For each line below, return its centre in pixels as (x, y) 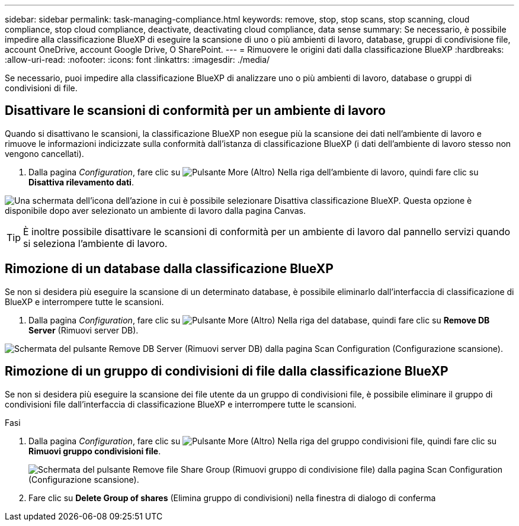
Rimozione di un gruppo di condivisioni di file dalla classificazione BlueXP (227, 371)
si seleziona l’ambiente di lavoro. (95, 243)
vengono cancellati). (44, 153)
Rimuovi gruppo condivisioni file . (95, 451)
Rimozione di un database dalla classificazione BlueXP (169, 269)
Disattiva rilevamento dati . (81, 182)
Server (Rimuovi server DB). (84, 330)
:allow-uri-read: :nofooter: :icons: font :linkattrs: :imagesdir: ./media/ (137, 60)
